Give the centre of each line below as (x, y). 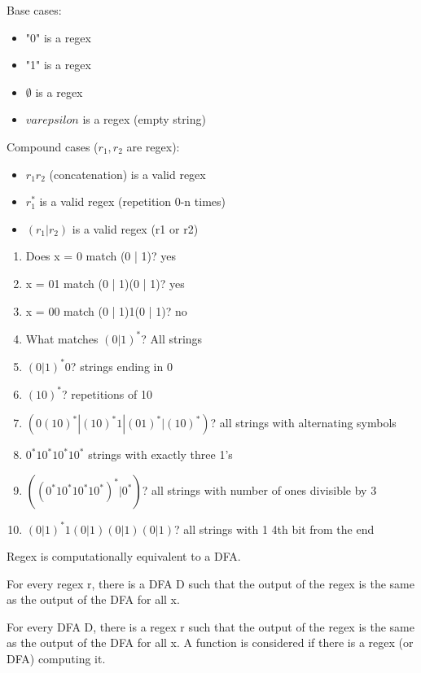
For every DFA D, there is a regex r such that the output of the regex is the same (210, 626)
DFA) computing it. (56, 659)
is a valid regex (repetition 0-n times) (132, 201)
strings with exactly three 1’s (160, 454)
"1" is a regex (58, 65)
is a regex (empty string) (144, 119)
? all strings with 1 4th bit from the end (274, 529)
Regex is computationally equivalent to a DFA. (124, 556)
